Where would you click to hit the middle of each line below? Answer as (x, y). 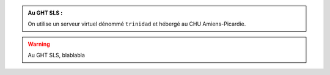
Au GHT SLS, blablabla (57, 55)
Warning (39, 44)
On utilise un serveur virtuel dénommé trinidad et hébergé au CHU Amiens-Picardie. (137, 24)
